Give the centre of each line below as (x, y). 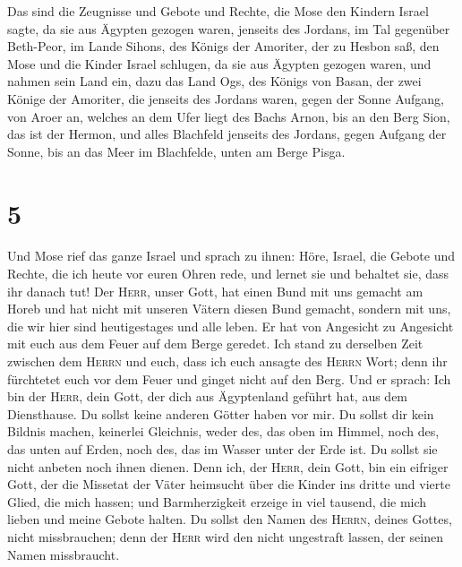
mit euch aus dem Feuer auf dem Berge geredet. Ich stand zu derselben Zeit (215, 344)
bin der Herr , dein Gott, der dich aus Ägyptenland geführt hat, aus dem (208, 396)
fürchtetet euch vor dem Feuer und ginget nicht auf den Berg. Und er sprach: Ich (229, 378)
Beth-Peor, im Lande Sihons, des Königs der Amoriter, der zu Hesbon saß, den (223, 46)
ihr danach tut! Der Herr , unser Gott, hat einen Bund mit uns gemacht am (215, 291)
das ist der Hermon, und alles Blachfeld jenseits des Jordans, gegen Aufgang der (227, 134)
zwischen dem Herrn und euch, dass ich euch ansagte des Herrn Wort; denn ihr (227, 361)
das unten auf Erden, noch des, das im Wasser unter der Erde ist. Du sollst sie (222, 449)
